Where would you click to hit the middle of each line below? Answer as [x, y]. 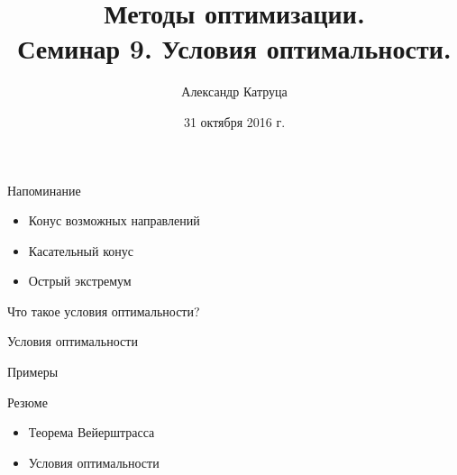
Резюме [27, 402]
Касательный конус [81, 250]
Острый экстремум [80, 281]
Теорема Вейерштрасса [91, 432]
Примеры [33, 372]
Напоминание [44, 190]
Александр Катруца [234, 91]
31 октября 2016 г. [234, 121]
